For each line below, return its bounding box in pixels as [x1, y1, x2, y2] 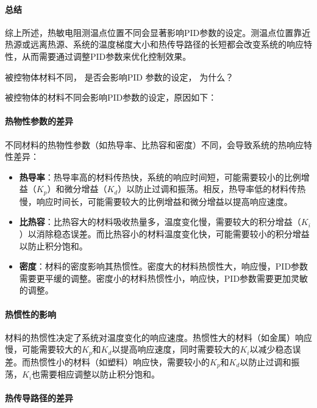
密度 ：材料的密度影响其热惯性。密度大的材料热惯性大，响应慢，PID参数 [19, 260, 308, 273]
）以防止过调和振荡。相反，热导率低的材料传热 [118, 182, 306, 195]
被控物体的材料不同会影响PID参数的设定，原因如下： [5, 91, 217, 104]
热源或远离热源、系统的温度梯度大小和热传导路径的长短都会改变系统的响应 [5, 38, 304, 51]
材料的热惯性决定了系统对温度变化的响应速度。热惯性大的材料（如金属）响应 [5, 331, 312, 343]
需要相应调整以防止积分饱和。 [40, 368, 160, 381]
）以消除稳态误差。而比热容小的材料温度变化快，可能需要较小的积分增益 [19, 227, 310, 240]
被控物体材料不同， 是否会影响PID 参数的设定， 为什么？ [5, 70, 234, 83]
